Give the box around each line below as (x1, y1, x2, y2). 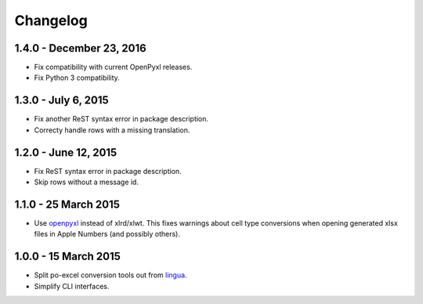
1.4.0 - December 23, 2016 (14, 42, 146, 55)
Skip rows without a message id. (34, 177, 139, 187)
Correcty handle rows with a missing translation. (34, 125, 190, 135)
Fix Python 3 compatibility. (34, 73, 121, 82)
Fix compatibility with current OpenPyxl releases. (34, 63, 193, 72)
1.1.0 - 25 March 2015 (14, 197, 121, 211)
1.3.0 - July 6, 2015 (14, 94, 109, 107)
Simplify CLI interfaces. (34, 281, 110, 291)
